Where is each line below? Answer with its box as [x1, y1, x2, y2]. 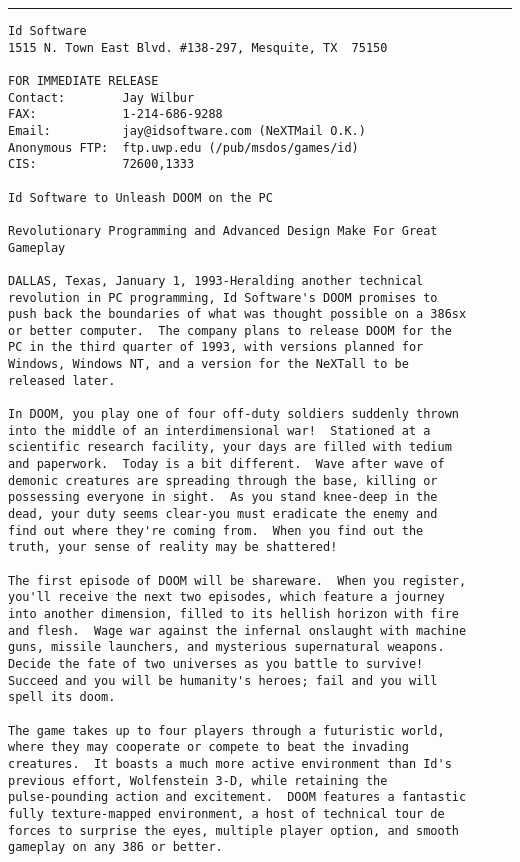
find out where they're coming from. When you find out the [8, 523, 424, 538]
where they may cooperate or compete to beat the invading [8, 740, 409, 755]
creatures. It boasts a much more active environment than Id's [8, 756, 452, 771]
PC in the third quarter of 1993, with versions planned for [8, 340, 424, 355]
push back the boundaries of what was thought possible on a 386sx [8, 307, 467, 322]
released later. [8, 373, 116, 388]
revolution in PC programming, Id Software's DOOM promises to [8, 290, 438, 305]
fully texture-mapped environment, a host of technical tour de [8, 806, 445, 821]
